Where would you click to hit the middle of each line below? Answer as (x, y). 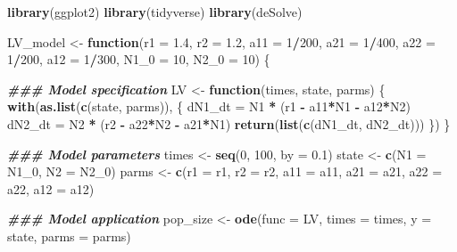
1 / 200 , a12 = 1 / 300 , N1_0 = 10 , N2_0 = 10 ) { (139, 59)
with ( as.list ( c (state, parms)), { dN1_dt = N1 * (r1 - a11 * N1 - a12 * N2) (209, 106)
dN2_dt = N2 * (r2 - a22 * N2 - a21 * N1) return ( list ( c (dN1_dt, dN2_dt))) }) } (229, 123)
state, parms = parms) (69, 236)
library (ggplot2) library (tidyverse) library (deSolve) (155, 12)
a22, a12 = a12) (51, 188)
